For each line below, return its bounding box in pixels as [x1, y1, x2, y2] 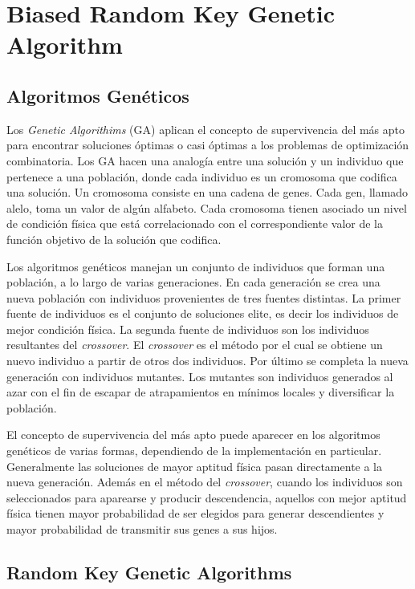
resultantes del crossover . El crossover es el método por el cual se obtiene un [6, 336, 383, 353]
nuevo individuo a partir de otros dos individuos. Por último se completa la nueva [6, 352, 409, 369]
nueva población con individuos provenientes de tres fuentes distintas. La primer [6, 289, 401, 306]
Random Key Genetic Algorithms [6, 560, 292, 584]
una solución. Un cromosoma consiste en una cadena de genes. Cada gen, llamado [6, 184, 409, 201]
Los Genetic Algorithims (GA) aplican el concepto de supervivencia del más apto [6, 120, 405, 137]
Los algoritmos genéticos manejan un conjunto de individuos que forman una [6, 258, 385, 274]
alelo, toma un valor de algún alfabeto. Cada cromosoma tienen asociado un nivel [6, 199, 407, 216]
